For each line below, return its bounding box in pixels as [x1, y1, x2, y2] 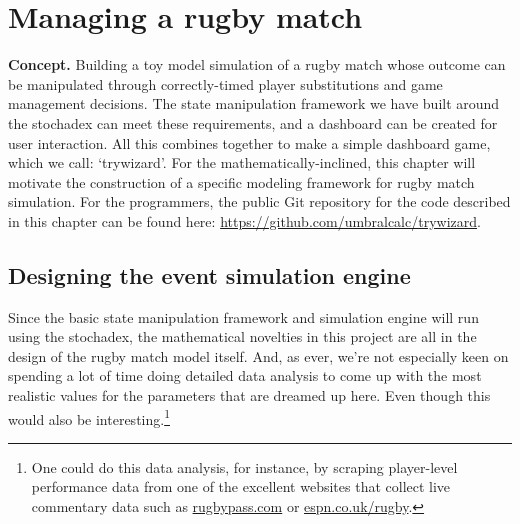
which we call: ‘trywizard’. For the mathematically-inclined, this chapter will [8, 152, 476, 173]
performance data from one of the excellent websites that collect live [31, 476, 451, 497]
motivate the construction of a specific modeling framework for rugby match [8, 171, 475, 192]
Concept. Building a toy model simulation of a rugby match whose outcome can [8, 54, 506, 75]
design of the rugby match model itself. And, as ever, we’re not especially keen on [8, 345, 509, 366]
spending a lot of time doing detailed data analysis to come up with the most [8, 365, 482, 386]
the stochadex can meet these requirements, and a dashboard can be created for [8, 112, 498, 133]
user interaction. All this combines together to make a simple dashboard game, [8, 132, 491, 153]
